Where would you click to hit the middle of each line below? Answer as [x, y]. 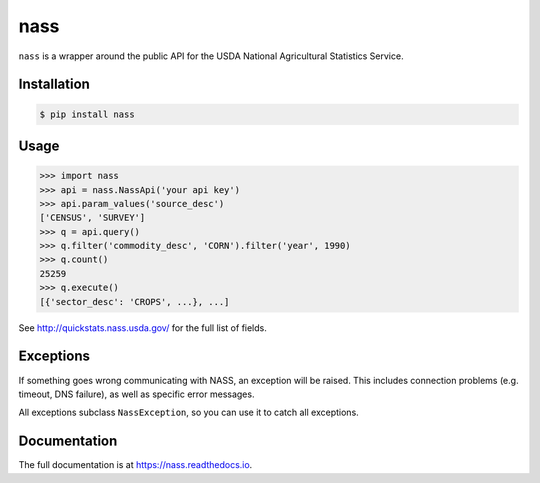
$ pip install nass [87, 114]
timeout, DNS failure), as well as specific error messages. [136, 394]
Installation [54, 84]
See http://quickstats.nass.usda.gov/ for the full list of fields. [142, 327]
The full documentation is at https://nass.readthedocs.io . [135, 465]
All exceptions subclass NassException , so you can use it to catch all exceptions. [188, 412]
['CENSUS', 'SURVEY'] [92, 218]
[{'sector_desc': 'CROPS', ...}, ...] [134, 301]
